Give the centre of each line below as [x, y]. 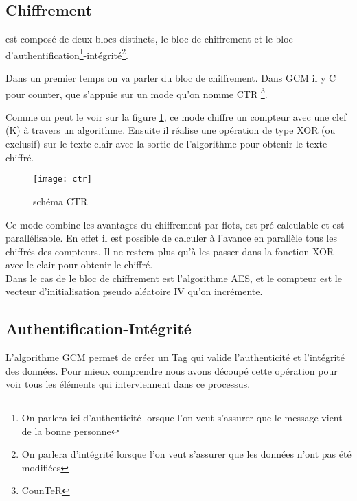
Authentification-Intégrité [99, 328]
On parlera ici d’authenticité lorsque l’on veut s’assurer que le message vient [182, 418]
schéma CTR [60, 201]
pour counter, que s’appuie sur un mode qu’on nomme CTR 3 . [137, 93]
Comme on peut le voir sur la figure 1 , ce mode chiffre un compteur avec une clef [176, 116]
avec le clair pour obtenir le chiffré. [79, 265]
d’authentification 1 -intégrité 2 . [67, 54]
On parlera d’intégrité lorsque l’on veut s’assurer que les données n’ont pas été [186, 454]
